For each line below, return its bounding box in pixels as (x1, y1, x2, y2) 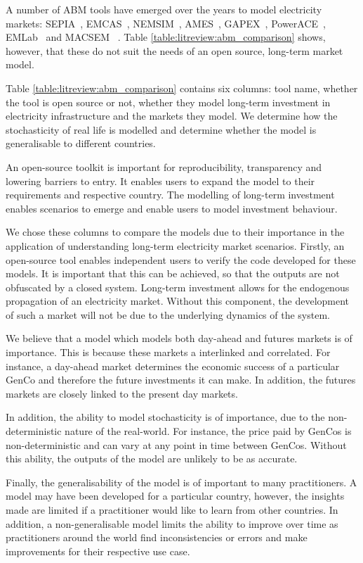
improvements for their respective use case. (6, 543, 190, 558)
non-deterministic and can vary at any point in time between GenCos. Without (6, 437, 347, 452)
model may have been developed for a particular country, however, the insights (6, 488, 345, 503)
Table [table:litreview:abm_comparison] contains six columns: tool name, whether (6, 80, 358, 95)
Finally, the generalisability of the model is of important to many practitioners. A (6, 474, 357, 489)
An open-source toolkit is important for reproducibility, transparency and (6, 159, 322, 174)
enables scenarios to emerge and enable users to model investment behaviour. (6, 201, 338, 215)
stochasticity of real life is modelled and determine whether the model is (6, 122, 317, 137)
